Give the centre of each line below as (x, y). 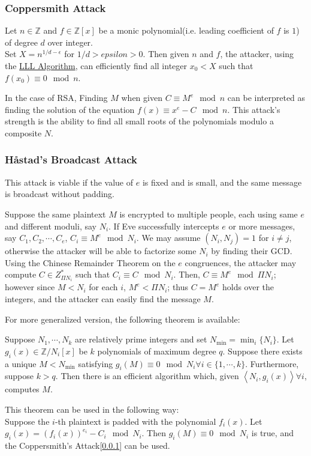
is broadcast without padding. (60, 194)
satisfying (96, 363)
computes (22, 389)
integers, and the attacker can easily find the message (103, 299)
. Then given (166, 54)
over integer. (70, 42)
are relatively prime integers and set (141, 339)
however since (30, 287)
